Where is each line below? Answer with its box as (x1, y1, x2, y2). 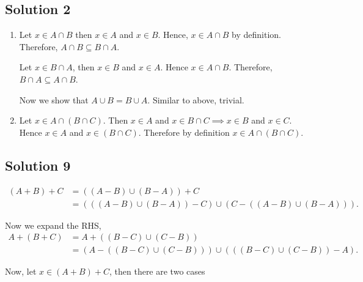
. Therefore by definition (138, 125, 230, 138)
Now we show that (19, 93, 89, 106)
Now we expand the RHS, (5, 218, 101, 231)
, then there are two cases (109, 265, 205, 278)
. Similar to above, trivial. (147, 93, 244, 106)
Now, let (5, 265, 37, 278)
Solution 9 (5, 155, 71, 174)
